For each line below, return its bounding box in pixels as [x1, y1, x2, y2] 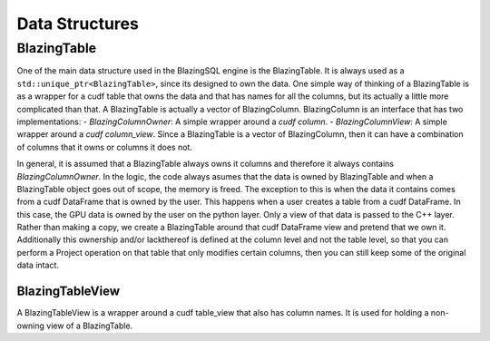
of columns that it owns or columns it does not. [16, 141, 192, 152]
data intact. [16, 259, 59, 271]
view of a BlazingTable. [46, 320, 133, 331]
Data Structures [16, 14, 140, 34]
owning [16, 320, 45, 331]
